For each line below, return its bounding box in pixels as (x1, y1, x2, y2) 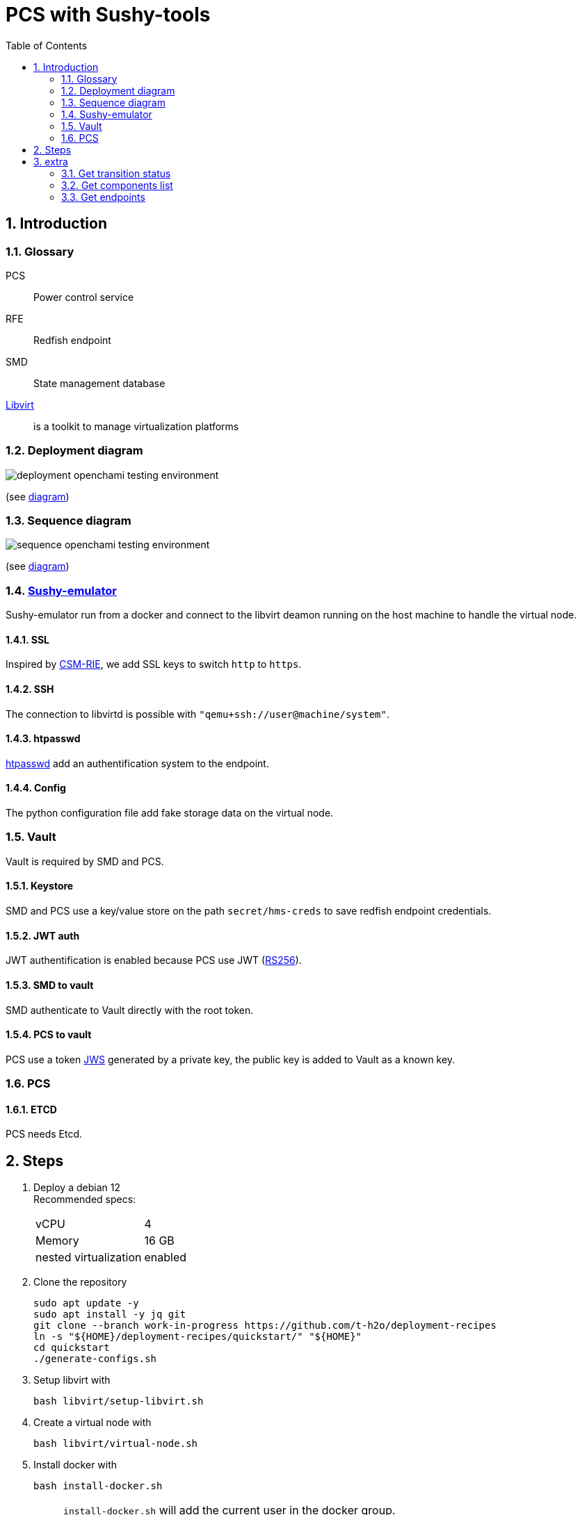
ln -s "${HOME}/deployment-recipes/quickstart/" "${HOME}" (33, 1331, 362, 1343)
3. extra (33, 155, 68, 167)
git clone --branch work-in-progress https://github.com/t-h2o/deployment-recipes (33, 1320, 496, 1332)
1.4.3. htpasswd (6, 732, 81, 745)
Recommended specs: (33, 1193, 136, 1206)
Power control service (33, 290, 134, 303)
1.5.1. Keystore (6, 880, 74, 892)
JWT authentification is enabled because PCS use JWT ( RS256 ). (6, 954, 302, 967)
